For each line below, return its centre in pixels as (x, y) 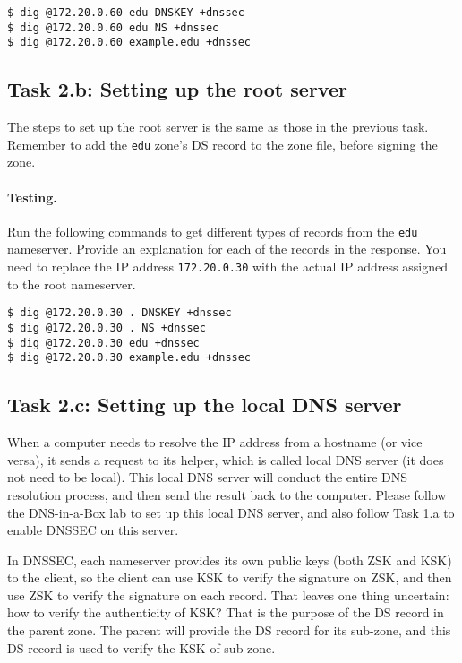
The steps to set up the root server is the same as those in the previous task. (218, 127)
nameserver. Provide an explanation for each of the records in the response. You (227, 249)
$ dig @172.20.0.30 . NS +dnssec (107, 327)
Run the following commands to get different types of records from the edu (213, 231)
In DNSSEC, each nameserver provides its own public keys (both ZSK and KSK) (230, 560)
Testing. (32, 197)
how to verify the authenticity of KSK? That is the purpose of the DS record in (226, 612)
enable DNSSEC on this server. (93, 530)
